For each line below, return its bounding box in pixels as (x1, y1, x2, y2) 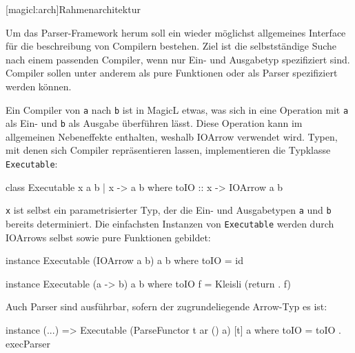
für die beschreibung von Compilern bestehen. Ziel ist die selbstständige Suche (6, 39, 337, 53)
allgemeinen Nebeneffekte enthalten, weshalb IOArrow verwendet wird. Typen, (6, 129, 338, 143)
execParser (6, 336, 50, 350)
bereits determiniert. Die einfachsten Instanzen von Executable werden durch (6, 216, 334, 230)
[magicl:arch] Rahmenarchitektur (6, 2, 141, 16)
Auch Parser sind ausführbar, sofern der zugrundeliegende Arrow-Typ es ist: (6, 299, 327, 314)
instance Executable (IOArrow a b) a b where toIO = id (6, 253, 243, 268)
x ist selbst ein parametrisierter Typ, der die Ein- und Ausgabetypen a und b (6, 203, 332, 217)
